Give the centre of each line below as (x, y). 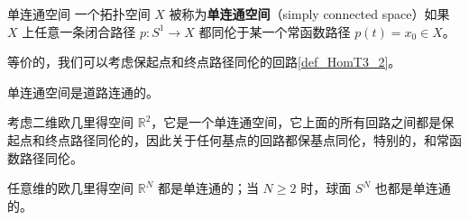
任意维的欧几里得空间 (70, 188)
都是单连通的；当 (208, 188)
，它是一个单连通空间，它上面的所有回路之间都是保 (303, 122)
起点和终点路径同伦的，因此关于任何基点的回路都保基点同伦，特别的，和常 (228, 139)
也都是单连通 (413, 188)
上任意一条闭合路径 (79, 31)
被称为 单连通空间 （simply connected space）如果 (309, 14)
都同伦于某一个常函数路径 (275, 31)
